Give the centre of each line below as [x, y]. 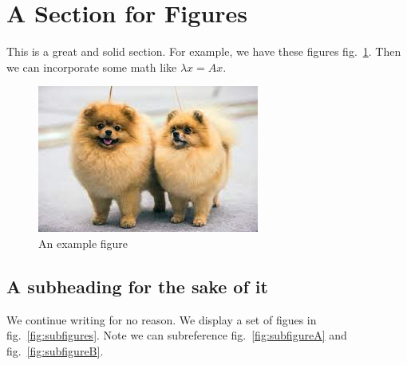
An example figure [83, 243]
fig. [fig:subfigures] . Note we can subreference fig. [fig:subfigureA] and [177, 335]
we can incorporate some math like [92, 67]
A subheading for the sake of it [137, 286]
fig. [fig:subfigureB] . [55, 350]
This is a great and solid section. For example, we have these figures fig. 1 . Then [204, 51]
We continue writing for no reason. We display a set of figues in [162, 319]
